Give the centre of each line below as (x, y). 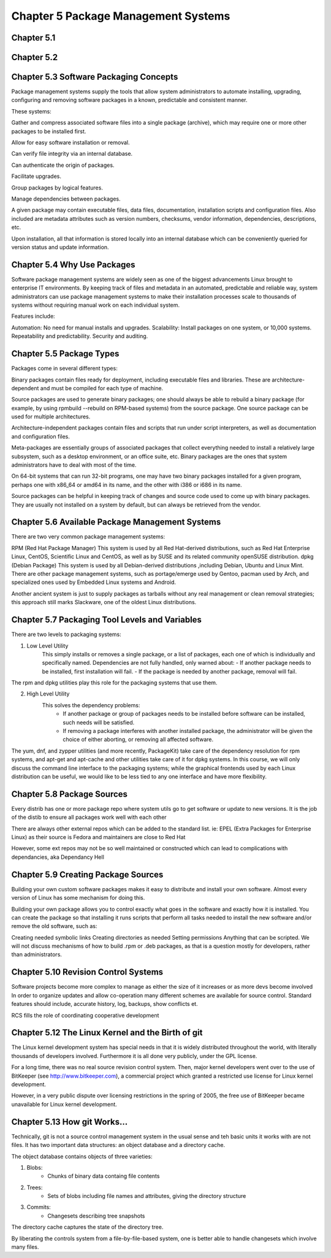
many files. (25, 1247)
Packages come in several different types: (64, 369)
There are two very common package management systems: (88, 537)
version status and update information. (60, 247)
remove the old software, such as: (54, 926)
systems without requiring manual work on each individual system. (96, 305)
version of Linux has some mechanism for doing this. (78, 898)
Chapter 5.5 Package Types (65, 354)
